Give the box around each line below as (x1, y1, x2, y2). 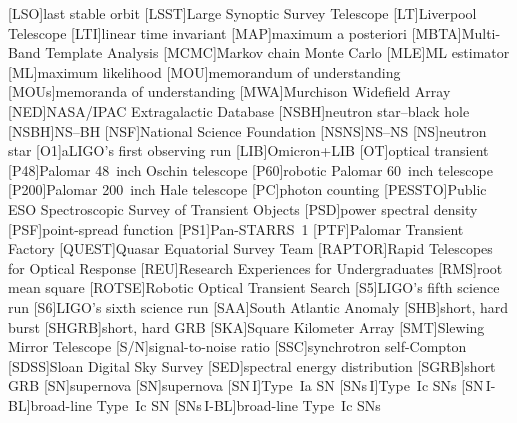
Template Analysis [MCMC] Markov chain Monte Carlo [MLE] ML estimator (45, 42, 510, 63)
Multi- (461, 22, 501, 43)
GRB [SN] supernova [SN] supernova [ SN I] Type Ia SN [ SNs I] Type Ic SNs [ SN (8, 375, 484, 396)
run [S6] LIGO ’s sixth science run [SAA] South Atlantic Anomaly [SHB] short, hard (8, 296, 509, 317)
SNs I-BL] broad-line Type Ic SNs (178, 394, 381, 415)
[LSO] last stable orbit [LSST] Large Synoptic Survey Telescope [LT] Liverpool (8, 3, 477, 23)
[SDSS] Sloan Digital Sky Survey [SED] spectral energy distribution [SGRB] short (8, 355, 496, 376)
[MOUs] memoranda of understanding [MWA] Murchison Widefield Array (8, 81, 451, 102)
